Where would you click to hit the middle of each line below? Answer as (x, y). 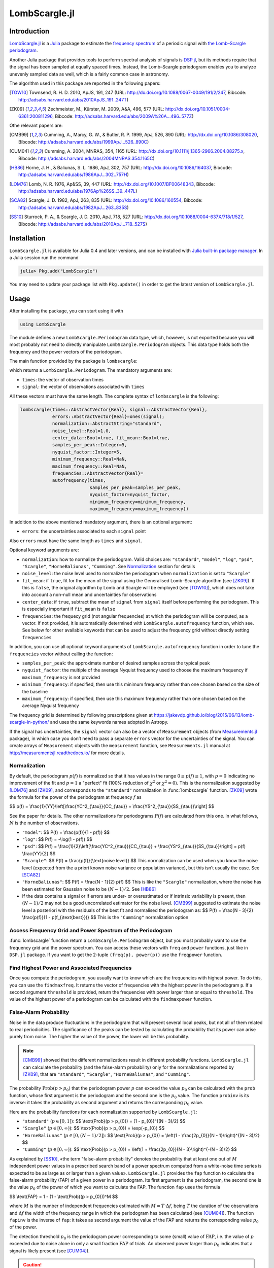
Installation (27, 238)
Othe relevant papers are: (36, 125)
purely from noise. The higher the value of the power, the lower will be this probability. (99, 1037)
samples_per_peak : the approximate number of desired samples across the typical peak (116, 663)
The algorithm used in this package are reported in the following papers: (85, 83)
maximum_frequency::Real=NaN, (90, 466)
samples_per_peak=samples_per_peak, (135, 487)
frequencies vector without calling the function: (61, 654)
